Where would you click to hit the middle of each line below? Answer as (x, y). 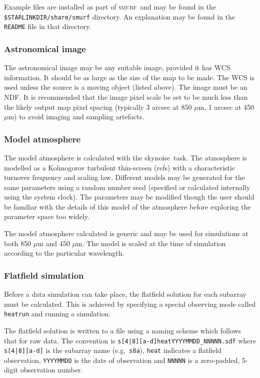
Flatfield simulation (44, 275)
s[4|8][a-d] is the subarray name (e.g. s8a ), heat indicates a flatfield (113, 350)
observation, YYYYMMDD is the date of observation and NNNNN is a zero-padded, (122, 360)
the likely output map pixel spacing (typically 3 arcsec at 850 (98, 107)
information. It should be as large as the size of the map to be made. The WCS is (129, 77)
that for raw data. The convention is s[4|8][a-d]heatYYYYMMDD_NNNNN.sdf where (130, 340)
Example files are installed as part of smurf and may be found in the (110, 7)
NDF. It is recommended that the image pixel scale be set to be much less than (126, 97)
